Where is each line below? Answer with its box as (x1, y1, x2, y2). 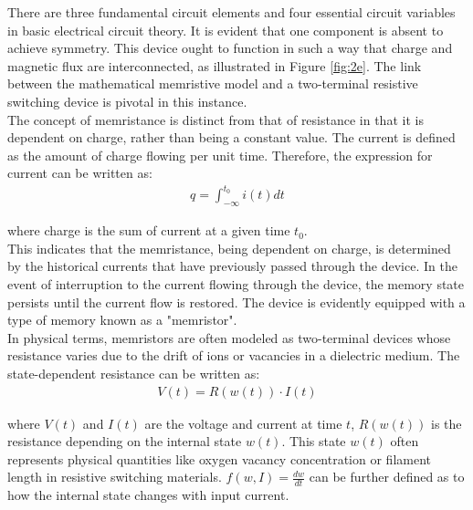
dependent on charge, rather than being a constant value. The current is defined (7, 128, 456, 147)
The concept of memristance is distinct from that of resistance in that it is (7, 109, 424, 129)
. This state (281, 432, 346, 451)
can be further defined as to (309, 467, 465, 486)
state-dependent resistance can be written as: (7, 364, 260, 383)
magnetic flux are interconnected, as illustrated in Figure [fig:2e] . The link (7, 56, 422, 75)
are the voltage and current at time (144, 413, 342, 432)
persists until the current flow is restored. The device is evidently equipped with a (7, 292, 466, 311)
